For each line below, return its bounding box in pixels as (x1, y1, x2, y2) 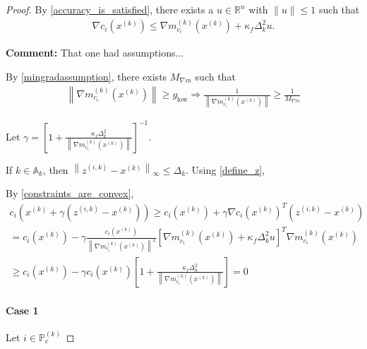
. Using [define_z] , (186, 162, 265, 177)
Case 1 (6, 302, 39, 317)
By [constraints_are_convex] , (6, 186, 134, 201)
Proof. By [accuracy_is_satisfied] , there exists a (6, 2, 214, 16)
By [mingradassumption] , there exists (6, 69, 167, 83)
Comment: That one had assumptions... (6, 45, 184, 60)
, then (42, 162, 68, 177)
